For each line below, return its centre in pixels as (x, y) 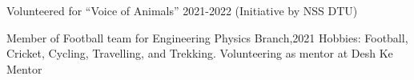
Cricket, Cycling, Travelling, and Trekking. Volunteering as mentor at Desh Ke (200, 53)
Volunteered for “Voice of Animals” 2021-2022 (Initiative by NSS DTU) (182, 10)
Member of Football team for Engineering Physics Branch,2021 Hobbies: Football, (207, 37)
